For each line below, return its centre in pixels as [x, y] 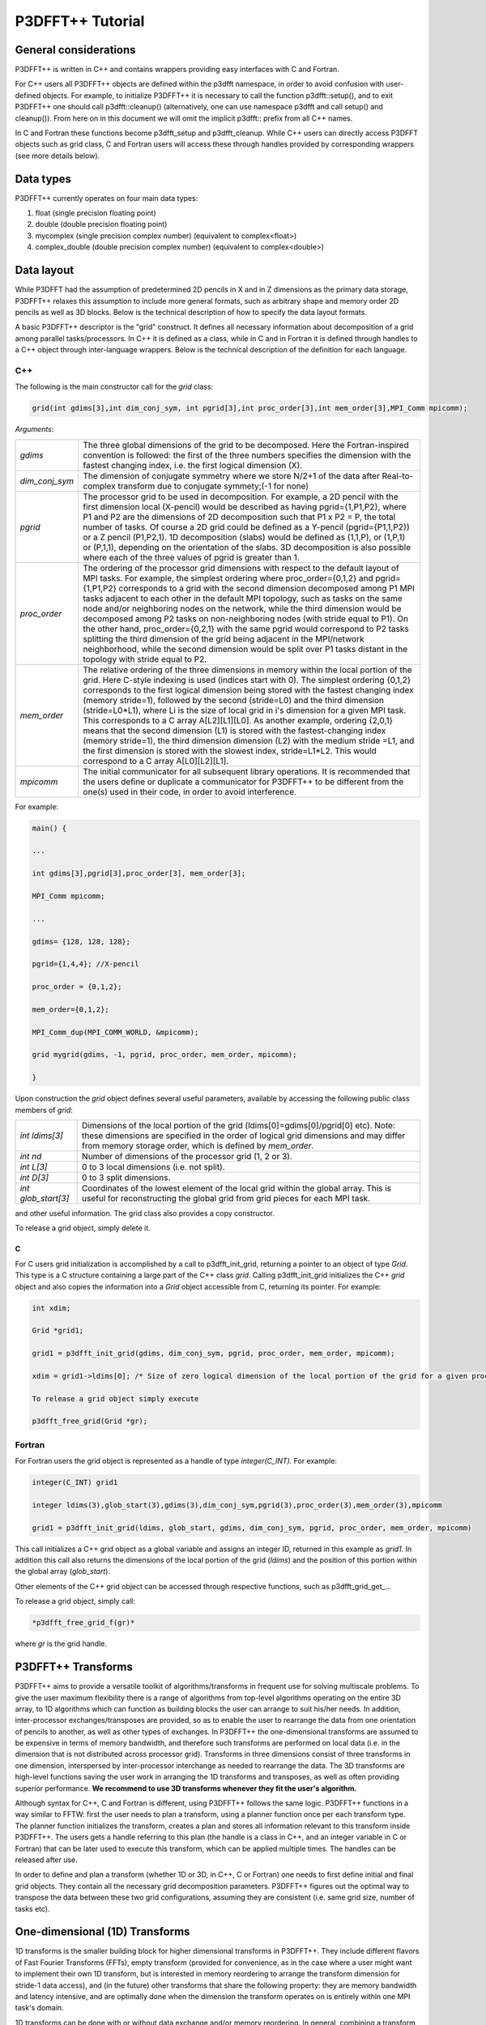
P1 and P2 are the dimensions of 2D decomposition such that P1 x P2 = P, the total [239, 517]
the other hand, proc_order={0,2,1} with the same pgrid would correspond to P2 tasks [246, 629]
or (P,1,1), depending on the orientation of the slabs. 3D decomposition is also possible [247, 547]
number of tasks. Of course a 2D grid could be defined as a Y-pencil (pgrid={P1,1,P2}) [247, 526]
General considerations [76, 50]
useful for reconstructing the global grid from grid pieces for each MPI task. [226, 1198]
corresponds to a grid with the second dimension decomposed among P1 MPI [266, 588]
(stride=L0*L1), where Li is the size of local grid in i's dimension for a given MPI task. [245, 710]
